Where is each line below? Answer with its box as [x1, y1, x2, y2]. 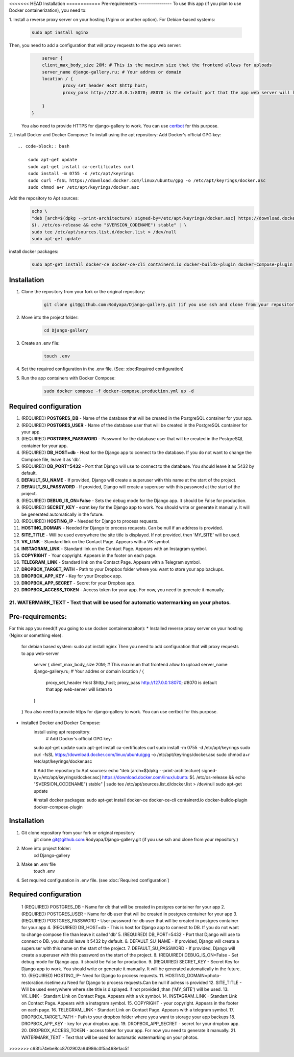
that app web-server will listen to [46, 686, 112, 692]
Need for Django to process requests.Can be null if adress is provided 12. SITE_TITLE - [67, 980, 242, 985]
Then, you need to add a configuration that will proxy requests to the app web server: [9, 42, 182, 48]
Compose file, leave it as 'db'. [21, 456, 81, 462]
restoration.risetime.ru [21, 980, 66, 985]
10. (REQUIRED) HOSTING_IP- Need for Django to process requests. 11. [21, 973, 165, 979]
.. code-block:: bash [18, 143, 70, 149]
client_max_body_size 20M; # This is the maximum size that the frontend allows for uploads [42, 62, 272, 68]
